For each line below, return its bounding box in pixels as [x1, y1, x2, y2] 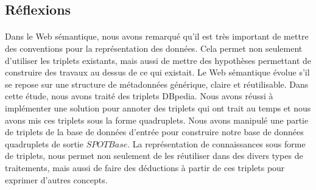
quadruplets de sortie [5, 137, 83, 150]
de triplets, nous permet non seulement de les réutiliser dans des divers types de [5, 149, 303, 162]
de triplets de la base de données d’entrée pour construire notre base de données [5, 125, 304, 138]
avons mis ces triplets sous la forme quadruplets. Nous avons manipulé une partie [5, 113, 309, 126]
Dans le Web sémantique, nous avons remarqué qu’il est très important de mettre [5, 30, 309, 43]
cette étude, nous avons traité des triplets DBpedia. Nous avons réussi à [5, 90, 273, 102]
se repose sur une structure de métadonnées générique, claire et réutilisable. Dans [5, 77, 309, 90]
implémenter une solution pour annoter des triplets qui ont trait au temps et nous [5, 101, 311, 114]
